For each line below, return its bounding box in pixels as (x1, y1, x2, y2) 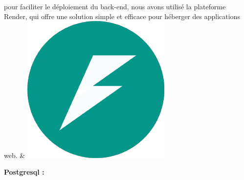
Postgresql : (4, 166, 44, 177)
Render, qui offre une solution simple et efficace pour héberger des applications (4, 11, 240, 21)
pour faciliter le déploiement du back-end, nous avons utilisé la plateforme (4, 1, 226, 11)
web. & (4, 150, 25, 160)
